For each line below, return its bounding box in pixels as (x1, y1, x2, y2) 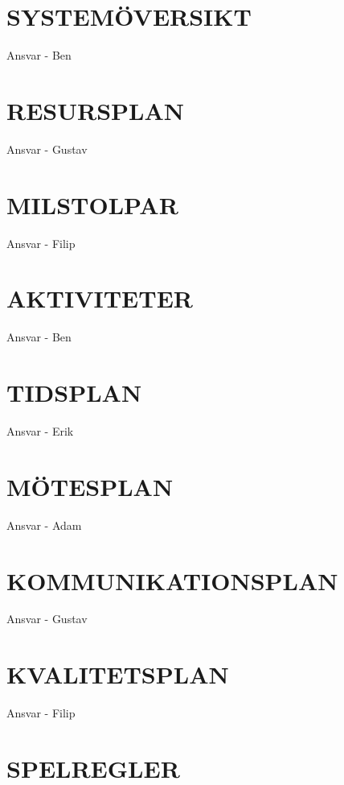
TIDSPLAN (6, 376, 142, 409)
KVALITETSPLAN (6, 658, 229, 691)
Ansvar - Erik (6, 423, 74, 439)
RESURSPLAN (6, 93, 184, 126)
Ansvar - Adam (6, 516, 82, 533)
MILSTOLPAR (6, 188, 178, 221)
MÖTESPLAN (6, 469, 174, 502)
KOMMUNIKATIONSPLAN (6, 564, 338, 597)
